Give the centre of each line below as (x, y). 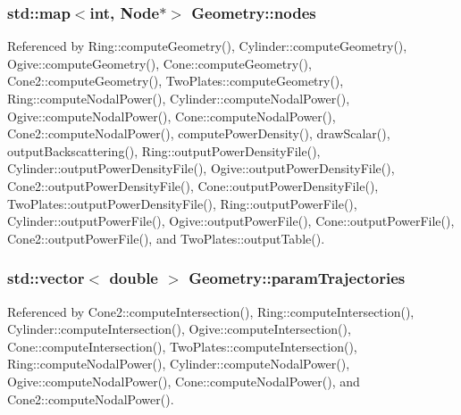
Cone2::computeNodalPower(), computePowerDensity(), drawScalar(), (199, 133)
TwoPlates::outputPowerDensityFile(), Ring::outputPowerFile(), (182, 203)
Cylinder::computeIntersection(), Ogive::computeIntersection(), (179, 329)
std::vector (46, 278)
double (134, 278)
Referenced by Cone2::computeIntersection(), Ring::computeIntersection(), (211, 311)
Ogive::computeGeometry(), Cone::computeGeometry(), (159, 63)
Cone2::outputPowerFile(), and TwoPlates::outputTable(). (166, 238)
